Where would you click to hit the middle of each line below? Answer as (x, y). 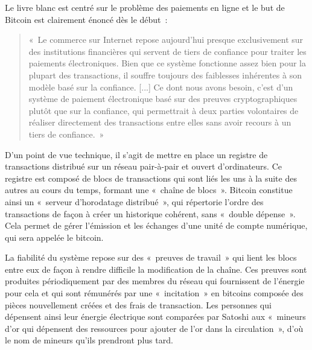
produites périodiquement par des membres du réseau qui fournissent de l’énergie (155, 281)
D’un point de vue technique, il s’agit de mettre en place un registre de (136, 154)
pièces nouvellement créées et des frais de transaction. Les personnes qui (138, 304)
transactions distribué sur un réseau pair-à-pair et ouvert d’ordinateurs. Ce (143, 166)
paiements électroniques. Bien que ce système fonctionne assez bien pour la (167, 63)
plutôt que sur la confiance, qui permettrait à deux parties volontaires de (164, 110)
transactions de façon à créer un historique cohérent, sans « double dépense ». (150, 213)
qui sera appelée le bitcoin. (54, 237)
